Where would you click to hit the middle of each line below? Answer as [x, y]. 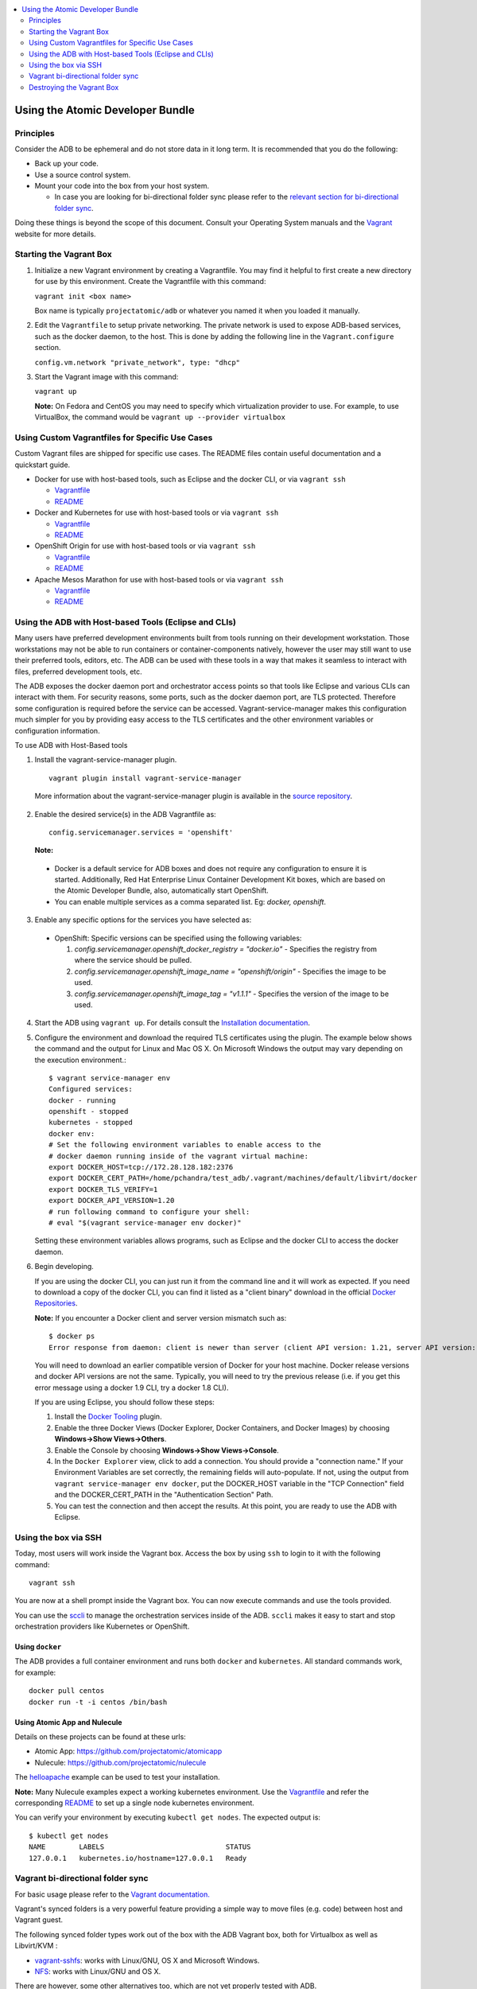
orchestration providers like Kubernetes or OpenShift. [102, 1626]
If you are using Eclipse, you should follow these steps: [124, 1402]
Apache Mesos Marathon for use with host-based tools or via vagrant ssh [159, 579]
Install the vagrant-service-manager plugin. [106, 760]
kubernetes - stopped [91, 1123]
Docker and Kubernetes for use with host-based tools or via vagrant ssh [157, 512]
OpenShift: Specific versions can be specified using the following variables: [178, 938]
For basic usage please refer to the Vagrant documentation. [112, 1894]
